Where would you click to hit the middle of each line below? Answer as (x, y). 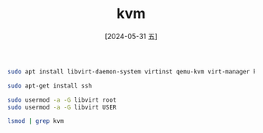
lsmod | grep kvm (36, 121)
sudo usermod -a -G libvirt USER (62, 107)
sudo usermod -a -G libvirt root (62, 100)
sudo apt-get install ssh (49, 86)
